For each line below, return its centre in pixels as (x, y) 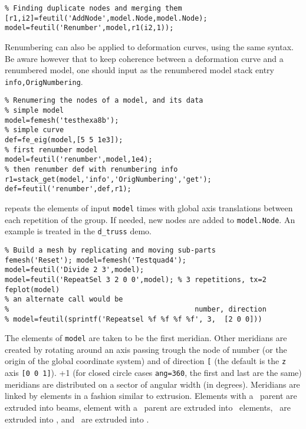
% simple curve (34, 130)
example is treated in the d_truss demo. (78, 231)
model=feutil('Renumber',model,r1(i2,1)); (89, 28)
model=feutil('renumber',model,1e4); (79, 160)
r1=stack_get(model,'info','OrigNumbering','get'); (108, 179)
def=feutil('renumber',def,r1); (68, 189)
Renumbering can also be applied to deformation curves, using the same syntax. (149, 46)
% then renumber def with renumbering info (91, 169)
